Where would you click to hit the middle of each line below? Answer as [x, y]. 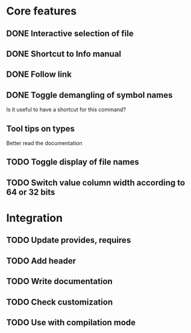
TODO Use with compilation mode [71, 322]
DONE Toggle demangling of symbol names [89, 95]
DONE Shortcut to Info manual [64, 53]
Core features [42, 11]
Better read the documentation [44, 143]
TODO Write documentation [59, 281]
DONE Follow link [39, 75]
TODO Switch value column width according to [96, 183]
